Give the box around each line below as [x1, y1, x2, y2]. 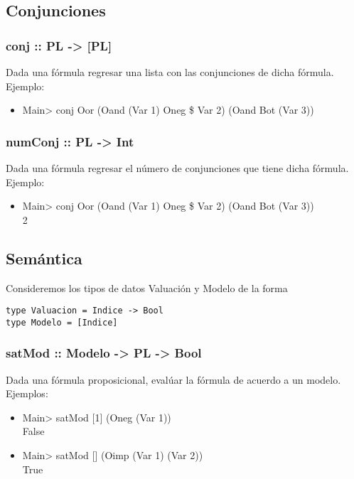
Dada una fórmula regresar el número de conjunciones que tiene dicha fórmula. [6, 161, 349, 175]
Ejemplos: [6, 386, 48, 401]
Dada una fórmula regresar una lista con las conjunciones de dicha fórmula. [6, 65, 334, 79]
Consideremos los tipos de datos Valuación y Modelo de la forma [6, 280, 288, 295]
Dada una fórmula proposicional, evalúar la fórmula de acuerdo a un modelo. [6, 372, 341, 387]
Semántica [6, 247, 82, 269]
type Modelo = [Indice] [6, 317, 118, 328]
